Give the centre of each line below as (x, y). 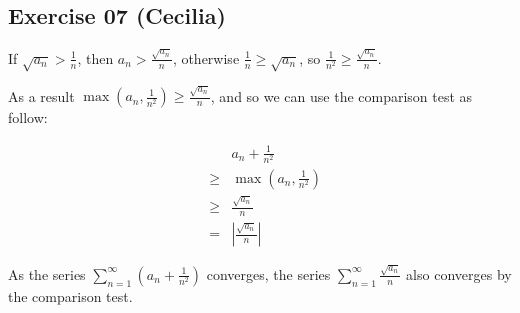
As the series (47, 273)
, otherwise (206, 57)
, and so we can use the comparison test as (341, 95)
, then (95, 57)
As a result (41, 95)
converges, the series (268, 273)
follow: (28, 117)
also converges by (459, 273)
